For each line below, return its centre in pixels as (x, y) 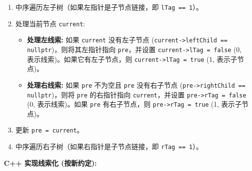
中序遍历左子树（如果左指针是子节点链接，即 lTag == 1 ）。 (109, 7)
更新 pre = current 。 (49, 130)
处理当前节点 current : (50, 23)
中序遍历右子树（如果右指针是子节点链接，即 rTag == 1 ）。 (109, 146)
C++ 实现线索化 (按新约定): (50, 162)
